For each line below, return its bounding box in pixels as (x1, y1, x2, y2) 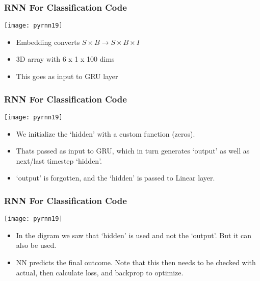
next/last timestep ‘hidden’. (16, 155, 102, 166)
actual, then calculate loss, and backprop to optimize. (16, 267, 184, 277)
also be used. (16, 240, 57, 250)
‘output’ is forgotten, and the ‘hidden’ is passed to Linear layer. (16, 172, 215, 183)
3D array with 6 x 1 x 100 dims (16, 54, 115, 64)
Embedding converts (16, 36, 80, 47)
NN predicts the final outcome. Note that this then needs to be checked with (16, 257, 256, 267)
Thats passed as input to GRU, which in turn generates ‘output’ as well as (16, 145, 250, 156)
